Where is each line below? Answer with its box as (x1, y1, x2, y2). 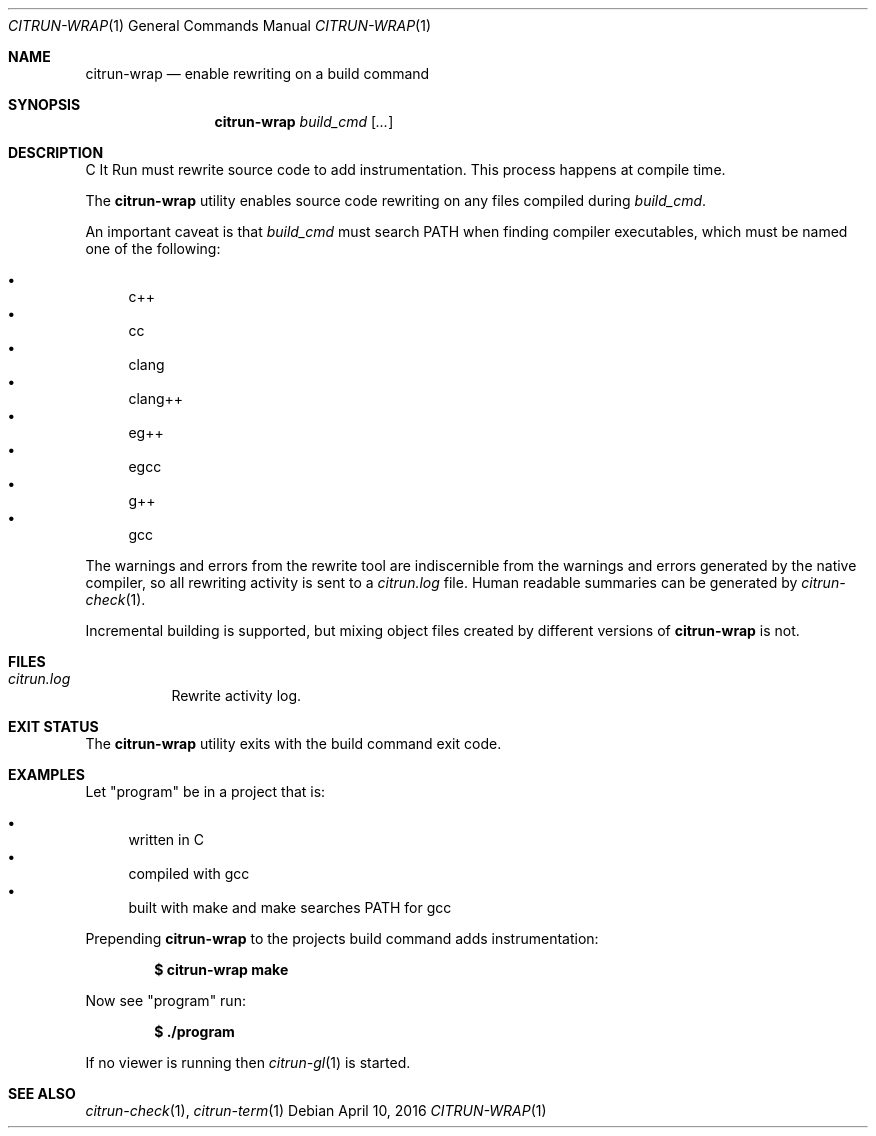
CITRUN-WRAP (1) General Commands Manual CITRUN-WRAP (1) (8, 17, 432, 34)
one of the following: (85, 240, 221, 257)
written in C (128, 831, 204, 848)
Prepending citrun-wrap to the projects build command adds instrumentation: (85, 930, 599, 947)
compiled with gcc (128, 865, 250, 882)
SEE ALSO (8, 1085, 76, 1102)
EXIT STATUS (8, 718, 99, 735)
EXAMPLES (8, 766, 85, 783)
